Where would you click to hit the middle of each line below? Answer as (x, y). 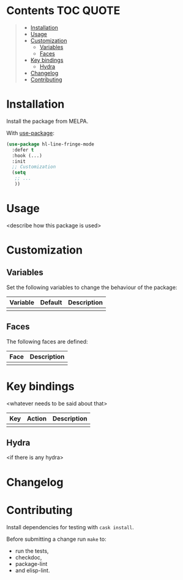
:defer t (23, 150)
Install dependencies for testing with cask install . (70, 527)
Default (51, 302)
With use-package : (31, 133)
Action (37, 418)
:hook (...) (27, 156)
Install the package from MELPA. (47, 121)
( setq (19, 173)
